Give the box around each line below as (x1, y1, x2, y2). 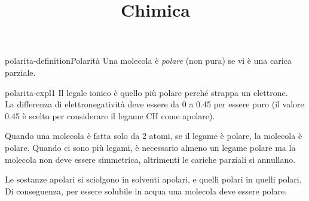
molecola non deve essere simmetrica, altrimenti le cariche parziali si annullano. (5, 153, 296, 165)
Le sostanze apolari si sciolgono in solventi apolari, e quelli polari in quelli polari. (5, 173, 302, 185)
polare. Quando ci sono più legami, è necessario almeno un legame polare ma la (5, 141, 296, 153)
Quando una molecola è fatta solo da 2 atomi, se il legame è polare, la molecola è (5, 129, 302, 142)
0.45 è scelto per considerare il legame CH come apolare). (5, 109, 215, 122)
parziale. (5, 66, 36, 78)
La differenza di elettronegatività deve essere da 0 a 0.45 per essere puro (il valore (5, 98, 304, 110)
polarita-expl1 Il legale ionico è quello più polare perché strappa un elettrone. (5, 86, 288, 98)
